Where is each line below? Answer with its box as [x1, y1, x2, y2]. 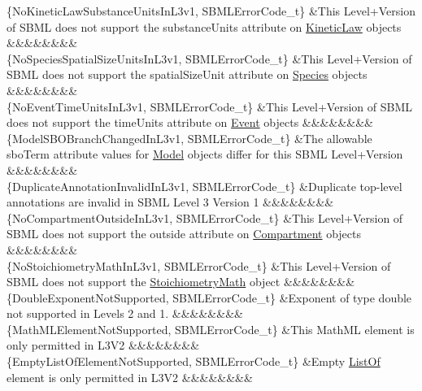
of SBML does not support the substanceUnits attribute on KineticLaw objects [7, 18, 402, 35]
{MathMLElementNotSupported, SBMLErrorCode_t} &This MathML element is [7, 320, 415, 337]
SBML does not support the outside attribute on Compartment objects [7, 225, 362, 242]
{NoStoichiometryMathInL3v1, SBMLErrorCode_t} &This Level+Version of [7, 257, 391, 274]
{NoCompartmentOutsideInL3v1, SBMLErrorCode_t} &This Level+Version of [7, 209, 403, 226]
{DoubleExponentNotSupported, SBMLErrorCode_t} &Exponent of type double [7, 289, 412, 306]
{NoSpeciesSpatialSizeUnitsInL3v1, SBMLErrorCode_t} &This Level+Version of [7, 50, 412, 67]
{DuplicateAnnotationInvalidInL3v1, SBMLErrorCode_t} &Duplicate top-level [7, 177, 402, 194]
